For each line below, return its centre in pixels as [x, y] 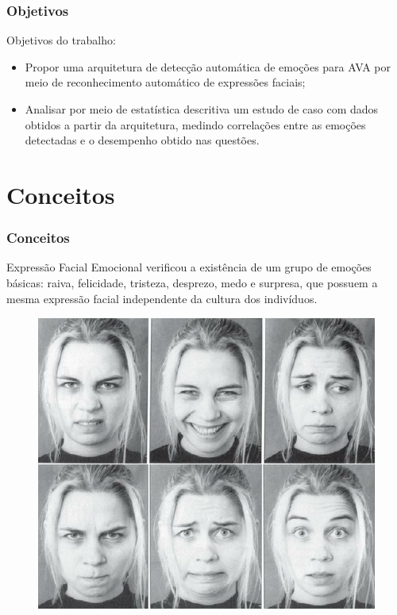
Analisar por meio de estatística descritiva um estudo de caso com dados [202, 109]
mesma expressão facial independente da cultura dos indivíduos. [162, 298]
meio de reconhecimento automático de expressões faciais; [165, 82]
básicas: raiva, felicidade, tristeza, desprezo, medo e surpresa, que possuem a [192, 282]
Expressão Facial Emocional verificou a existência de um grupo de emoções [189, 267]
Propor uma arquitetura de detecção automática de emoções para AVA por [208, 66]
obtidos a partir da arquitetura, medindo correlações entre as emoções [195, 124]
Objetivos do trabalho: [61, 40]
